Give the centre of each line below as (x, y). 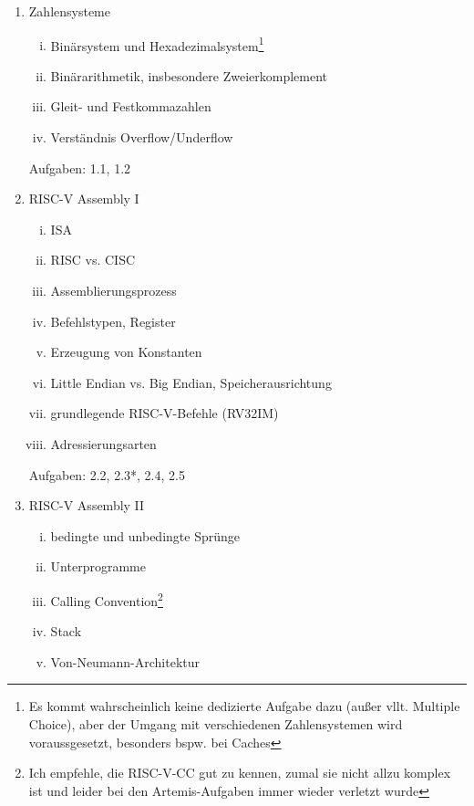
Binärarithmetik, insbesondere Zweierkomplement (189, 75)
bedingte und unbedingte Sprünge (145, 535)
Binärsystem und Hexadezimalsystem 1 (157, 44)
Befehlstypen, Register (113, 321)
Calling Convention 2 (107, 599)
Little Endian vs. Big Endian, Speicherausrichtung (191, 382)
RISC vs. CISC (93, 260)
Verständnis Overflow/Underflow (142, 137)
